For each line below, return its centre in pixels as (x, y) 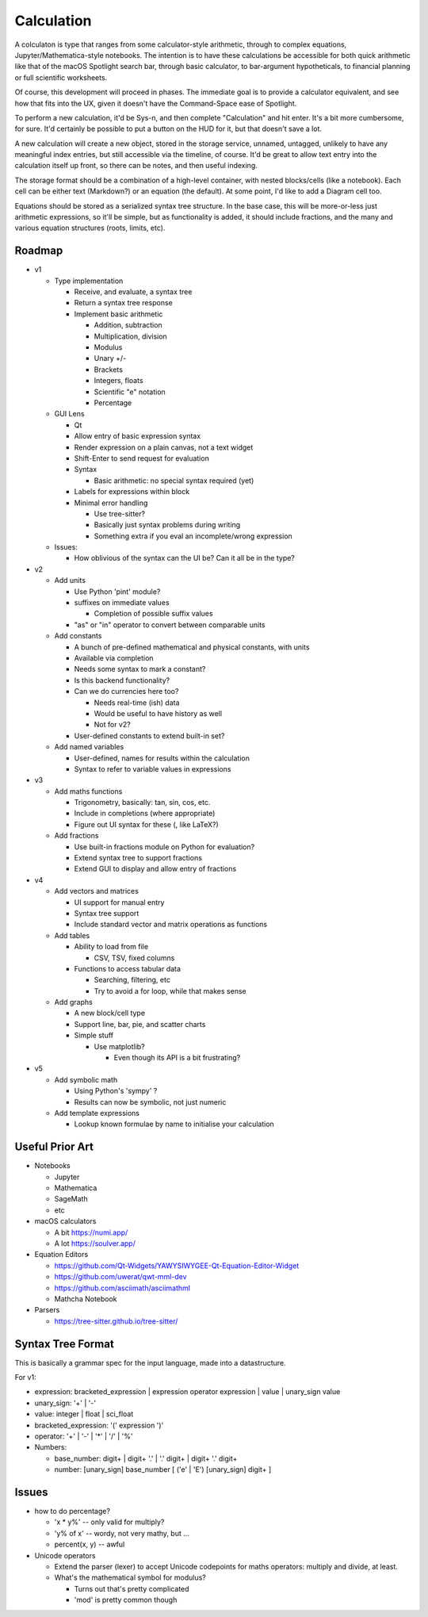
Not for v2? (112, 725)
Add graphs (73, 1002)
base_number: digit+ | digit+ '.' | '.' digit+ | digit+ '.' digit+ (146, 1458)
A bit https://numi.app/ (91, 1232)
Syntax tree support (107, 913)
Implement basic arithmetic (118, 314)
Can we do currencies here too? (126, 692)
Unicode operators (65, 1555)
